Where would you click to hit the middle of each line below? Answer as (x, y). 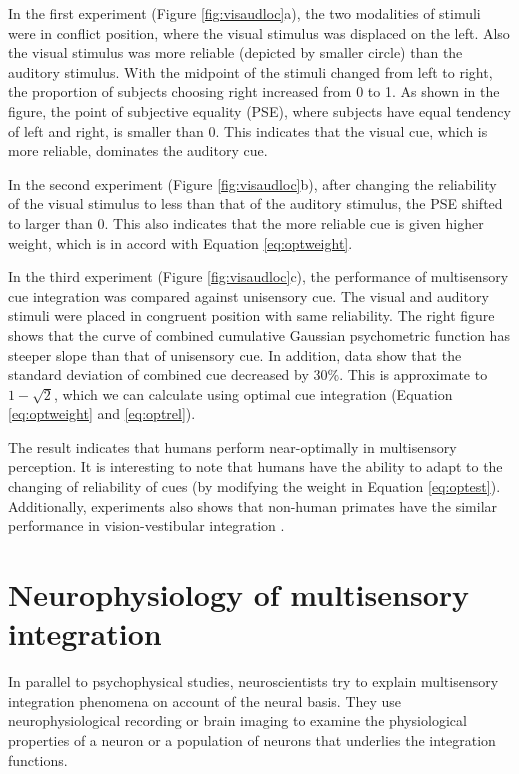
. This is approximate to (413, 374)
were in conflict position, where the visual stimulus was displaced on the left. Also (259, 32)
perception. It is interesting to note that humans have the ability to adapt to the (255, 466)
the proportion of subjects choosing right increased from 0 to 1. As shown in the (254, 91)
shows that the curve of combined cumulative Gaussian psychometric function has (259, 334)
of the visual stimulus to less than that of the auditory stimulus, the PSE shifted (255, 203)
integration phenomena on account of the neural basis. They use (205, 700)
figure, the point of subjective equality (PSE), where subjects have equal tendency (259, 110)
